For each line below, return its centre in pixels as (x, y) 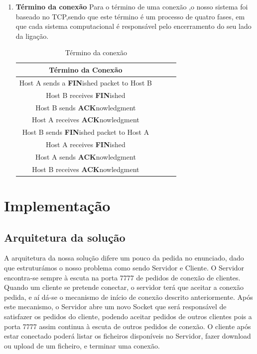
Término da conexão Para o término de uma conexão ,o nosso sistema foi (132, 6)
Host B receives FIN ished (86, 95)
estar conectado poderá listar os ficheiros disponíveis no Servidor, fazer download (128, 336)
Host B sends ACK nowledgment (86, 107)
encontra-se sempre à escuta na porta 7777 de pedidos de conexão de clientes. (122, 277)
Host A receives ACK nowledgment (86, 120)
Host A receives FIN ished (86, 144)
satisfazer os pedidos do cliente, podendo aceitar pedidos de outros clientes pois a (128, 316)
